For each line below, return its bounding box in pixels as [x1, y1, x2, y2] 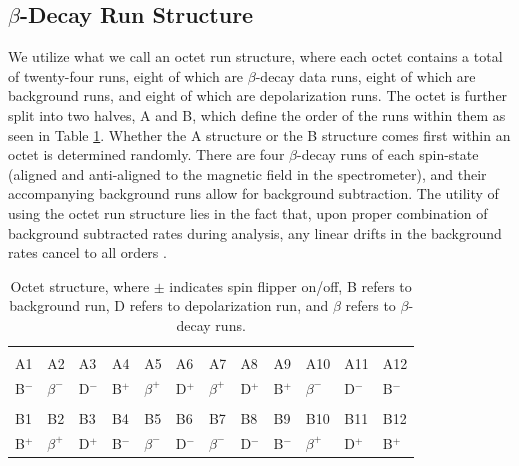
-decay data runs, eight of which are [255, 65, 476, 86]
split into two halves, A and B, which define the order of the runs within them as [8, 104, 506, 125]
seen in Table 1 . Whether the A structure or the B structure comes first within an [8, 124, 511, 145]
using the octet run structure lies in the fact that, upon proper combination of [8, 202, 488, 223]
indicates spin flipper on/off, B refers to [169, 275, 412, 296]
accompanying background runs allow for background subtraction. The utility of [8, 183, 499, 204]
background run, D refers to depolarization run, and [9, 295, 329, 316]
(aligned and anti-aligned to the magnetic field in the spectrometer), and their [8, 163, 487, 184]
